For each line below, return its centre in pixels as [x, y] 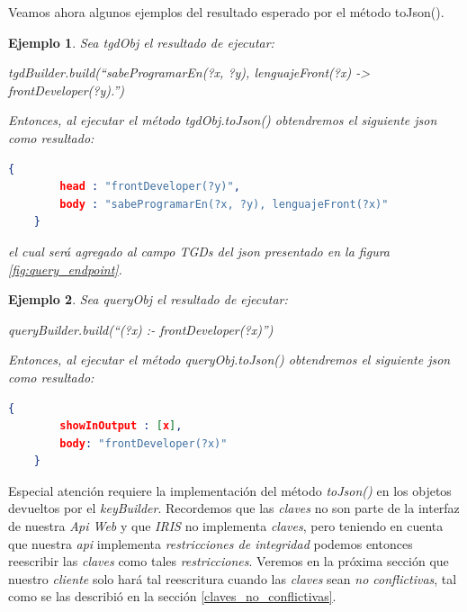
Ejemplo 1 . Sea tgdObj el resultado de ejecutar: [141, 42]
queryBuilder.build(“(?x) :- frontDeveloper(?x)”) [141, 329]
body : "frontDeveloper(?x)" [144, 443]
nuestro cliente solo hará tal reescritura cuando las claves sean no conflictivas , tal [233, 578]
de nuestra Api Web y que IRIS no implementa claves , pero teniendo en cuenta [226, 526]
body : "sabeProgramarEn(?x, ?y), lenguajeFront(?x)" [224, 204]
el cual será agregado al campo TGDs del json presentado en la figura [199, 251]
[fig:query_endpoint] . [65, 269]
